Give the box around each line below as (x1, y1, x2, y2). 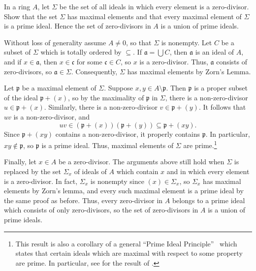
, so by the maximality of (68, 92, 144, 102)
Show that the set (4, 11, 58, 21)
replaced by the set (4, 166, 61, 176)
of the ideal (4, 92, 38, 102)
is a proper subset (194, 83, 248, 93)
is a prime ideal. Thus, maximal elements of (41, 140, 174, 150)
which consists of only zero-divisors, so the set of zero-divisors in (4, 205, 198, 215)
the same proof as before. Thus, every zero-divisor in (4, 195, 163, 205)
